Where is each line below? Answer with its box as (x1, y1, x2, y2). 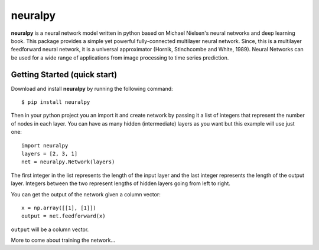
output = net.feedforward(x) (21, 213, 106, 219)
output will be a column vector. (11, 226, 89, 233)
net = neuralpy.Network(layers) (21, 159, 115, 165)
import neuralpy (21, 142, 69, 149)
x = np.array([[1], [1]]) (21, 204, 97, 211)
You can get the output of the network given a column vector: (11, 190, 161, 198)
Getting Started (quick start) (11, 70, 118, 80)
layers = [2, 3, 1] (21, 150, 78, 157)
